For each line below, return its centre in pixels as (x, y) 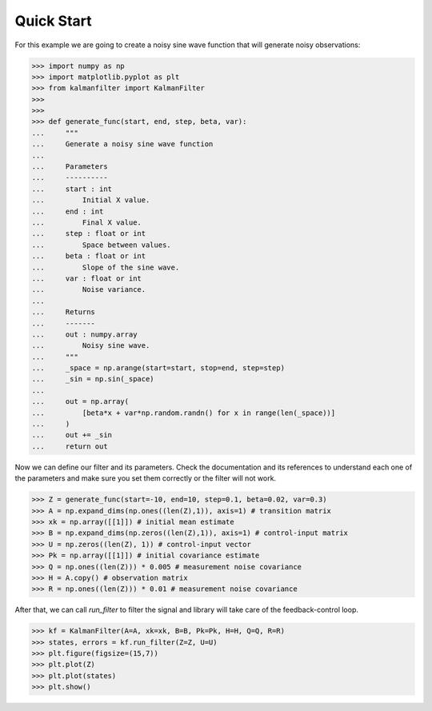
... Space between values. (101, 245)
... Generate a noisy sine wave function (122, 144)
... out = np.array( (80, 401)
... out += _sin (72, 435)
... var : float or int (86, 278)
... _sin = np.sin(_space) (93, 379)
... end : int (68, 211)
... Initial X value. (91, 200)
